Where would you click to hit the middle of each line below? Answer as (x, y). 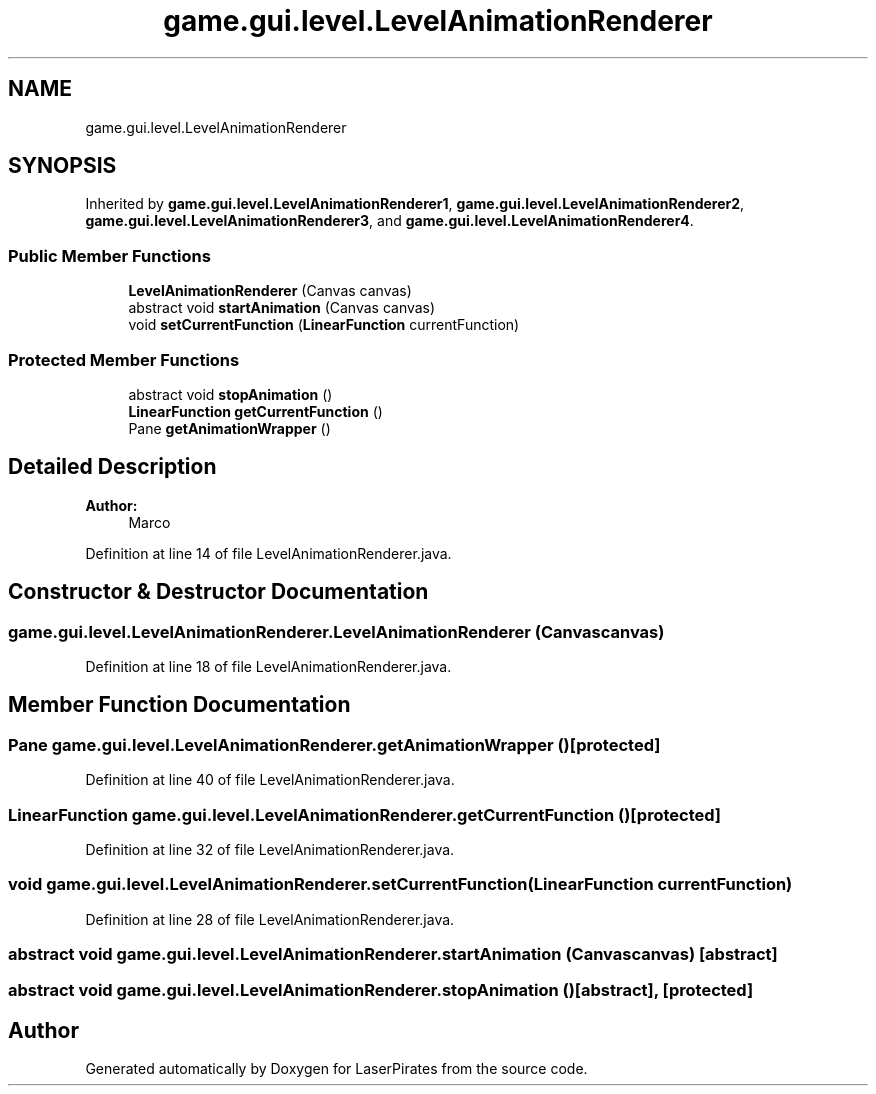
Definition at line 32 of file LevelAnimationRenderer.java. (270, 849)
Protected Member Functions (124, 359)
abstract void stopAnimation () (230, 394)
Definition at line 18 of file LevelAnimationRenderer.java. (268, 666)
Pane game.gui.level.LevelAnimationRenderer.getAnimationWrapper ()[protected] (334, 744)
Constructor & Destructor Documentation (218, 592)
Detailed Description (112, 467)
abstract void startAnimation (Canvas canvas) (282, 308)
